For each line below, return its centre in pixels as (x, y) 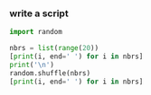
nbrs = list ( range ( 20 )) (54, 48)
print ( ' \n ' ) (32, 65)
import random (36, 32)
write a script (39, 13)
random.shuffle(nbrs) (50, 73)
